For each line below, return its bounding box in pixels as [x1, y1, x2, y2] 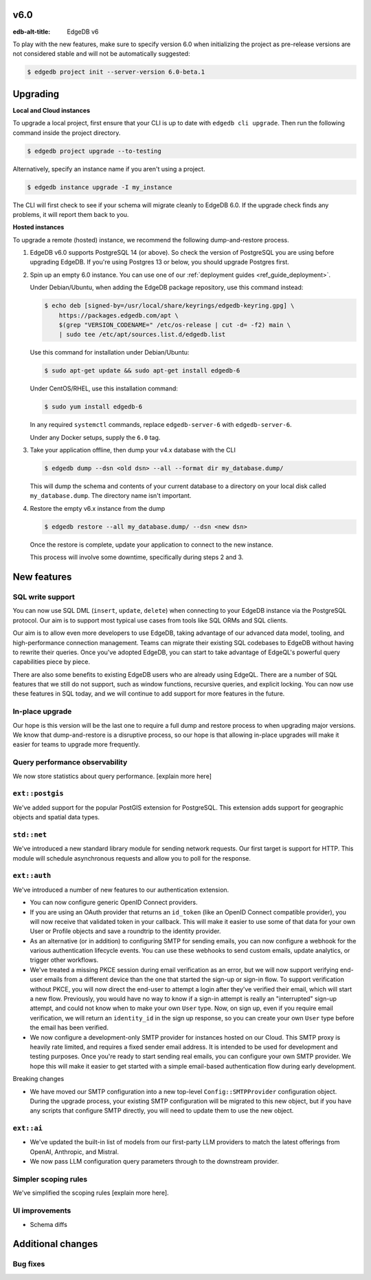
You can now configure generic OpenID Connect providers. [30, 899, 198, 907]
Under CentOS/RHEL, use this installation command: [30, 384, 179, 392]
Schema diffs [30, 1220, 68, 1228]
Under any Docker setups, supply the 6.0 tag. [30, 433, 161, 441]
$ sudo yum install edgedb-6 [44, 403, 143, 411]
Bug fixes [12, 1259, 45, 1269]
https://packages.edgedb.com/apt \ [58, 311, 179, 319]
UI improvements [12, 1206, 71, 1215]
